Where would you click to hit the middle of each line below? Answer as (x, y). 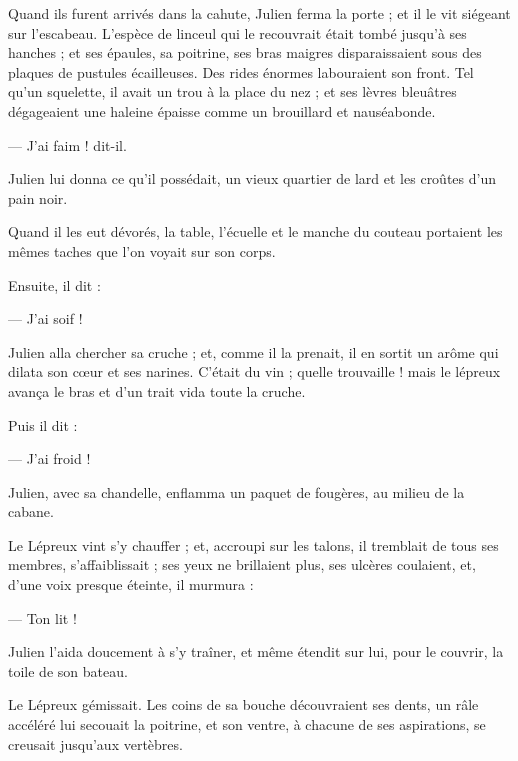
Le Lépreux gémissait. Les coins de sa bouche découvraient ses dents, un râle (243, 704)
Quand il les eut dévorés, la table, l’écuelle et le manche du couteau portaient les (255, 231)
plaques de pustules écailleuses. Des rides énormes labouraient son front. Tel (241, 71)
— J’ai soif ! (45, 318)
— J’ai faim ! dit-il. (67, 144)
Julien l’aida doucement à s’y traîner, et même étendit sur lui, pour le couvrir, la (256, 651)
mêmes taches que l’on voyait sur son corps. (142, 250)
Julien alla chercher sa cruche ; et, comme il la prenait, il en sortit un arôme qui (253, 351)
